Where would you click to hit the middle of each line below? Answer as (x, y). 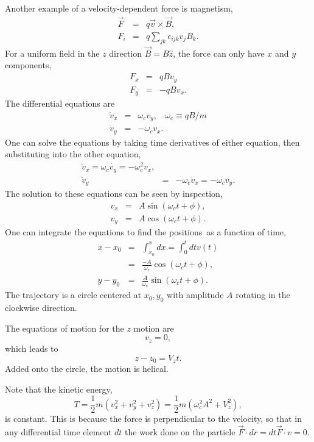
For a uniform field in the (52, 53)
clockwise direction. (41, 308)
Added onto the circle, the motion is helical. (87, 368)
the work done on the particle (180, 432)
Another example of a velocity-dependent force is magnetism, (119, 8)
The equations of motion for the (65, 328)
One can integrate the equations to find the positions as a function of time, (145, 232)
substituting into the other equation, (73, 154)
